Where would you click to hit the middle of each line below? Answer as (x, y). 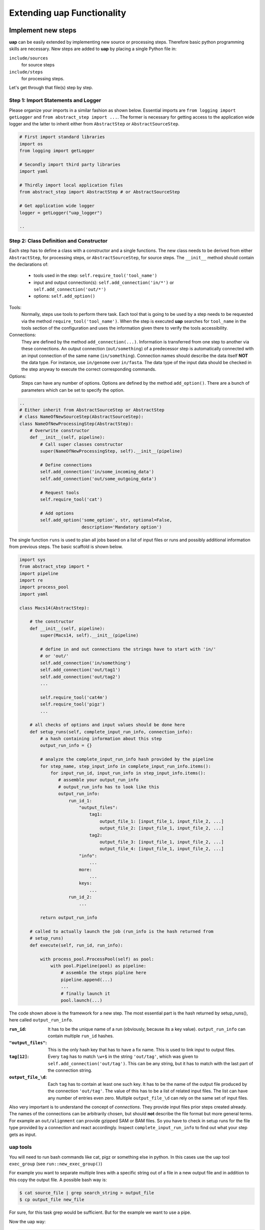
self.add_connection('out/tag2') (80, 677)
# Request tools (60, 492)
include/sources (29, 58)
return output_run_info (69, 918)
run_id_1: (80, 800)
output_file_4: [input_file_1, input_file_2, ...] (162, 849)
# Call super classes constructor (81, 444)
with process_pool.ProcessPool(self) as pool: (97, 959)
